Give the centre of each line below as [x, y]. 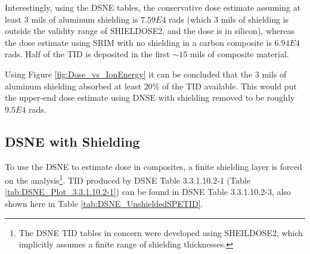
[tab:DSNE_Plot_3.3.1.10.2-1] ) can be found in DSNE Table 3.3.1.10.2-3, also [148, 192]
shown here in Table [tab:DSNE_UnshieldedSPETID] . [104, 203]
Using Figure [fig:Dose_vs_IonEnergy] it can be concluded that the [129, 74]
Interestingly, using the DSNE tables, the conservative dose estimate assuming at [153, 7]
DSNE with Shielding [72, 141]
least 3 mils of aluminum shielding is [72, 19]
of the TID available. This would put [229, 86]
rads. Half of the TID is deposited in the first [87, 54]
